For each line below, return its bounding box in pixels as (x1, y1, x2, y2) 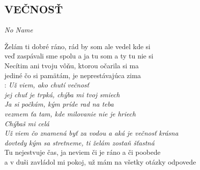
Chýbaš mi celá (4, 118, 50, 128)
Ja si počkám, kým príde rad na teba (4, 99, 114, 109)
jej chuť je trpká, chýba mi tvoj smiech (4, 89, 120, 99)
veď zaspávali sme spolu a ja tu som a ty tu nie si (4, 51, 153, 61)
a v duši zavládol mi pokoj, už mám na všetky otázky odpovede (4, 156, 196, 167)
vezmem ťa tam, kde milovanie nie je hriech (4, 108, 136, 118)
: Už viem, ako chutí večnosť (4, 80, 89, 90)
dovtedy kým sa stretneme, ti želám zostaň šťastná (4, 137, 155, 147)
